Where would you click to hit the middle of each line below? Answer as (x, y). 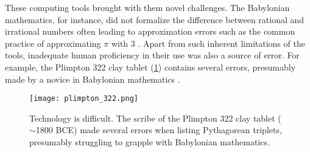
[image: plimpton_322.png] (84, 99)
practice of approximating (53, 43)
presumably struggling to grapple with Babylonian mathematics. (150, 142)
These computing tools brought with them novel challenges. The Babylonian (147, 7)
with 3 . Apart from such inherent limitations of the (208, 43)
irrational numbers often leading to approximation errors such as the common (150, 31)
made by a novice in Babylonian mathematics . (93, 79)
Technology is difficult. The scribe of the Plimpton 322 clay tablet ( (155, 118)
